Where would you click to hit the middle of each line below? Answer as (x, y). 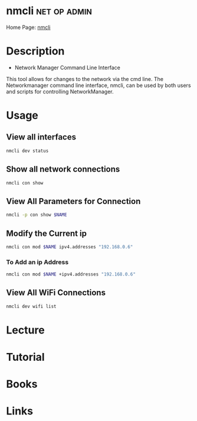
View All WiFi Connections (56, 293)
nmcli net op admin (49, 11)
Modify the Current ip (47, 233)
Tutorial (26, 357)
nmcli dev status (27, 151)
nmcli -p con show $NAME (37, 215)
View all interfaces (41, 137)
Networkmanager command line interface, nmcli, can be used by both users (98, 85)
